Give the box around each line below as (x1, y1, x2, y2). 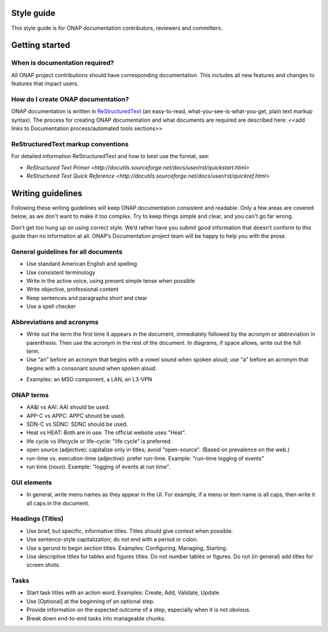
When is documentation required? (11, 58, 114, 67)
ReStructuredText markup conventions (11, 140, 129, 148)
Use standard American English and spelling (26, 260, 137, 268)
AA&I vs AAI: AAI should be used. (26, 403, 111, 411)
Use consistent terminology (26, 268, 95, 276)
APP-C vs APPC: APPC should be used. (26, 412, 126, 419)
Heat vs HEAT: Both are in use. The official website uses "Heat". (26, 429, 186, 436)
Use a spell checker (26, 303, 76, 310)
